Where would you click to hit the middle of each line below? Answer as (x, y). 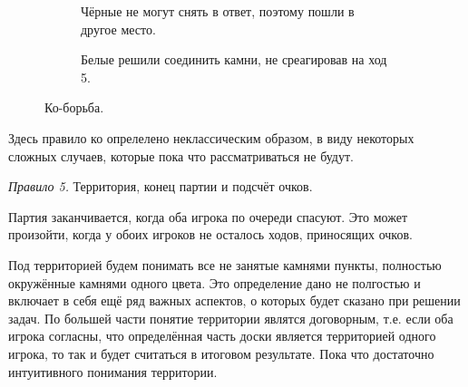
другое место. (118, 29)
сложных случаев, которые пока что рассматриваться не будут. (181, 155)
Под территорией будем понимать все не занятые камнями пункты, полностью (225, 264)
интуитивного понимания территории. (113, 371)
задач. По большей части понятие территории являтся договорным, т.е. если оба (231, 318)
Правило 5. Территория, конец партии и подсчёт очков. (161, 186)
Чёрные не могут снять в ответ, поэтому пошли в (218, 11)
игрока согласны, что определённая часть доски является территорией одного (222, 336)
